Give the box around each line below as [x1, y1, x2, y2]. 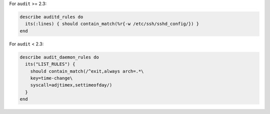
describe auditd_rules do [19, 14, 83, 19]
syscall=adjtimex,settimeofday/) [30, 82, 112, 88]
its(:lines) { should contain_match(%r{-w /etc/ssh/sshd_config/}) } [25, 21, 199, 27]
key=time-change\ [30, 75, 73, 81]
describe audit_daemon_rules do [19, 54, 99, 60]
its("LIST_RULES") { [25, 61, 75, 67]
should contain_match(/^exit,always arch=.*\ [30, 68, 144, 74]
